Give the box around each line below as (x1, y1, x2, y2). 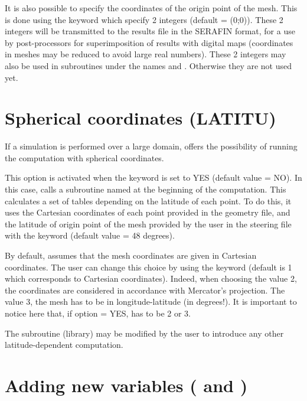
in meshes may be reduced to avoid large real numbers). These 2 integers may (5, 48, 286, 60)
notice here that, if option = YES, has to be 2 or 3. (5, 307, 191, 319)
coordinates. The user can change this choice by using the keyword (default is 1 (5, 260, 292, 273)
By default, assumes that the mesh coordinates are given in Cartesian (5, 249, 257, 262)
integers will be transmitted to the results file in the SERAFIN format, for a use (5, 25, 295, 37)
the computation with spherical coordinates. (5, 151, 164, 164)
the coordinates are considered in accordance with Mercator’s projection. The (5, 283, 285, 296)
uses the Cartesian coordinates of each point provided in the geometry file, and (5, 206, 290, 219)
